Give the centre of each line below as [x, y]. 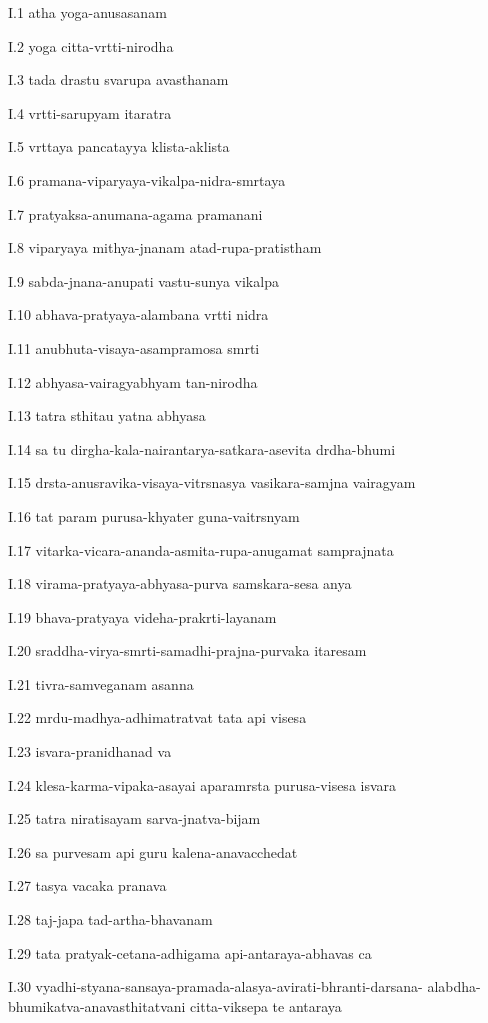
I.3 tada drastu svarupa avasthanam [118, 79]
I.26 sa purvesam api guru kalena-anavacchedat [153, 851]
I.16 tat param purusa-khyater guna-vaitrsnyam [154, 515]
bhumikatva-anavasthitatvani [97, 1005]
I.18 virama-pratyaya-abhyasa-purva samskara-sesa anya [180, 583]
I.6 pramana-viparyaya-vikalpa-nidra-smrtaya [147, 179]
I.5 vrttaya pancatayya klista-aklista [119, 146]
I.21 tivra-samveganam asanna [101, 683]
